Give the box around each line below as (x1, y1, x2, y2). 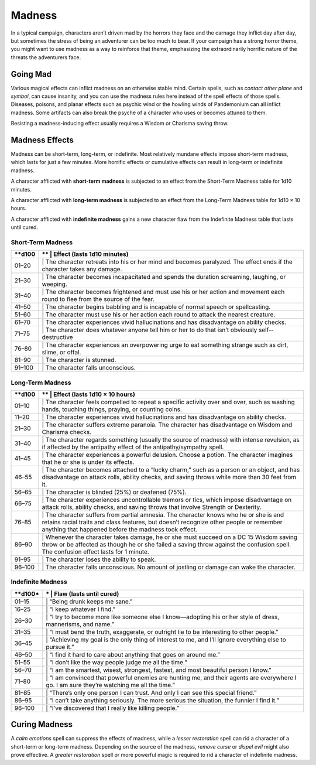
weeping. (42, 280, 67, 288)
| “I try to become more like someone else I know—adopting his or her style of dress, (46, 613, 280, 621)
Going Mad (11, 69, 52, 79)
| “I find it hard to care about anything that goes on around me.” (46, 650, 221, 658)
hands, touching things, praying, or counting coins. (42, 405, 183, 414)
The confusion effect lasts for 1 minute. (42, 548, 149, 556)
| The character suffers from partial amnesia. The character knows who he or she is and (42, 511, 284, 519)
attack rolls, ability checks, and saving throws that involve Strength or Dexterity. (42, 503, 262, 511)
